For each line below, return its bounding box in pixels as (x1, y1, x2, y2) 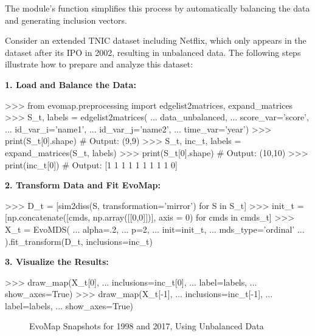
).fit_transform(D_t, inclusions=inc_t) (5, 235, 153, 247)
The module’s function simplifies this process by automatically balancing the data (5, 2, 310, 14)
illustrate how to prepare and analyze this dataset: (5, 58, 193, 70)
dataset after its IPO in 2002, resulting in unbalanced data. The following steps (5, 46, 301, 58)
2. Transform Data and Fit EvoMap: (5, 179, 161, 191)
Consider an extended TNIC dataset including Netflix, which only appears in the (5, 34, 306, 47)
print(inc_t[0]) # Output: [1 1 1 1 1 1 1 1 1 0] (5, 158, 178, 171)
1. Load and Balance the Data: (5, 78, 136, 91)
